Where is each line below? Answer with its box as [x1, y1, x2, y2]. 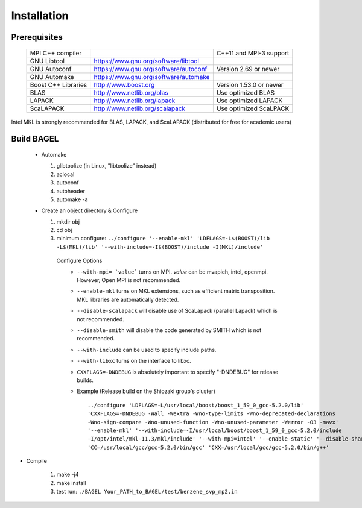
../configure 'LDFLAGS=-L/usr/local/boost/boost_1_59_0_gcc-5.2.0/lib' [87, 401, 304, 409]
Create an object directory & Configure [41, 207, 138, 214]
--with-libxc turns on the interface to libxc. [77, 357, 191, 365]
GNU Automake [30, 72, 75, 81]
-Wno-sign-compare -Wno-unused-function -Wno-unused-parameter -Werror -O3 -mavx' [87, 419, 339, 425]
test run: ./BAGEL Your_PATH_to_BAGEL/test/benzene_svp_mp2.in [56, 488, 238, 495]
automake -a [56, 196, 88, 203]
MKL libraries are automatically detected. [77, 296, 179, 303]
